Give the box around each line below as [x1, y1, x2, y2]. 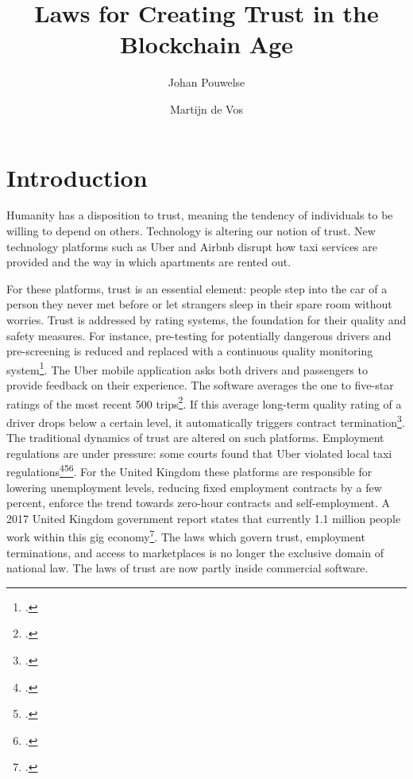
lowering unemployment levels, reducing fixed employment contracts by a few [6, 479, 382, 495]
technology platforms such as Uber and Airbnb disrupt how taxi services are [6, 238, 377, 254]
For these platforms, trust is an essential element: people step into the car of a [6, 280, 388, 296]
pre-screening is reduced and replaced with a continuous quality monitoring [6, 343, 373, 359]
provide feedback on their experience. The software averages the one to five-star [6, 377, 394, 393]
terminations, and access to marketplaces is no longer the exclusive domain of [6, 544, 384, 560]
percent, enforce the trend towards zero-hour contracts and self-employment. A [6, 494, 391, 511]
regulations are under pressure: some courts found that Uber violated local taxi [6, 444, 392, 461]
